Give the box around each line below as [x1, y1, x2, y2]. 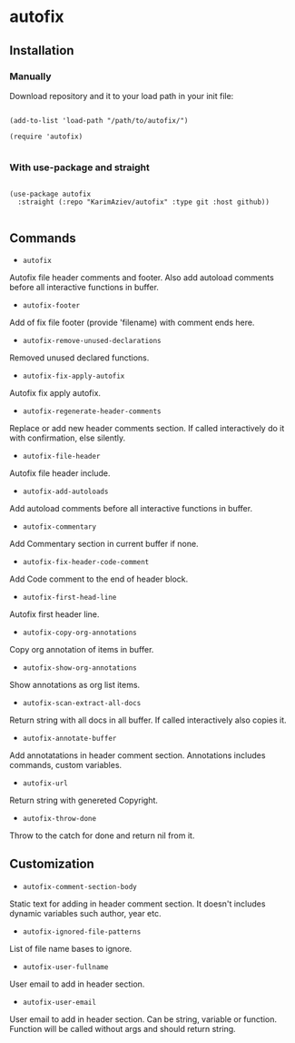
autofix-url [22, 778, 68, 788]
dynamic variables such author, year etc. [9, 907, 162, 918]
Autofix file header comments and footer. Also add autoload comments [9, 271, 274, 283]
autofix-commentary [22, 521, 97, 532]
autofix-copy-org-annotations [22, 628, 138, 637]
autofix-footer [22, 300, 81, 310]
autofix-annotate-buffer [22, 734, 117, 743]
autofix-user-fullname [22, 962, 109, 971]
